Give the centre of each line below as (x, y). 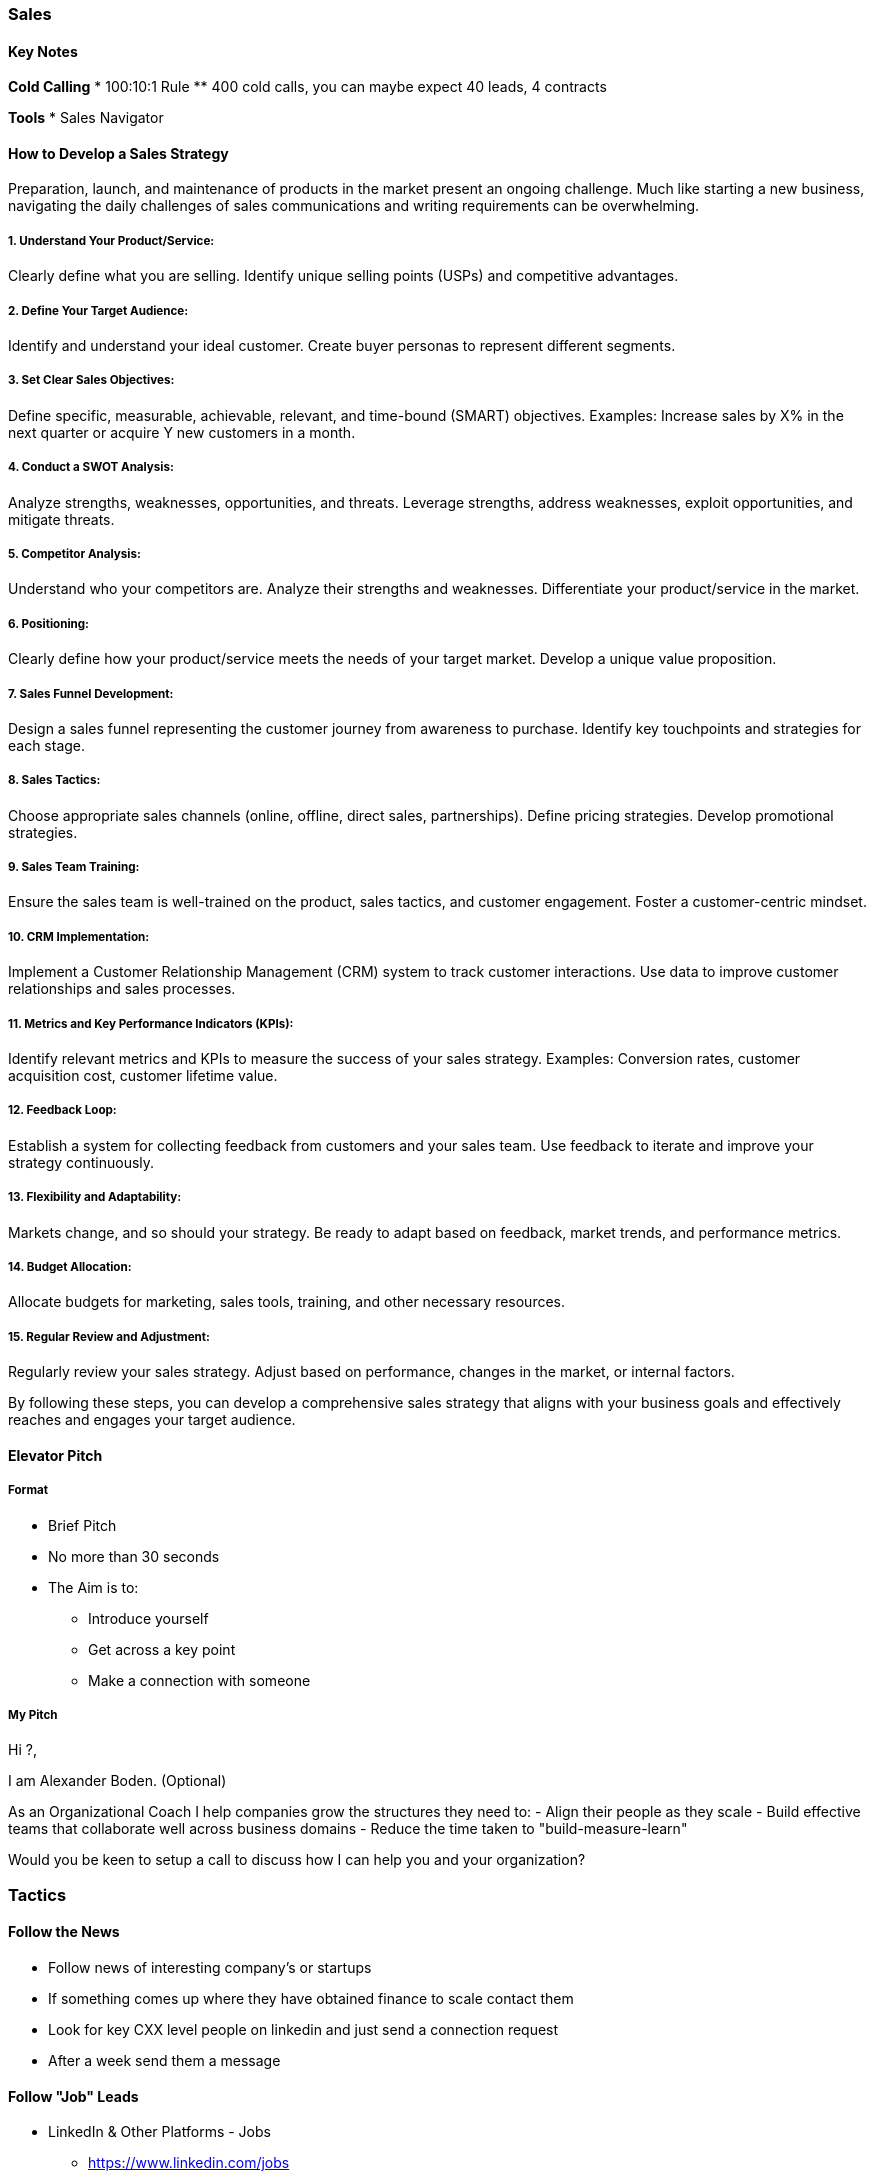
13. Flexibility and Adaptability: (95, 1197)
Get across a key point (162, 1649)
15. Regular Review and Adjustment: (109, 1336)
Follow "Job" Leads (73, 2096)
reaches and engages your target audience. (152, 1420)
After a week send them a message (164, 2060)
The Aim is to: (93, 1587)
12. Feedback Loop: (62, 1110)
